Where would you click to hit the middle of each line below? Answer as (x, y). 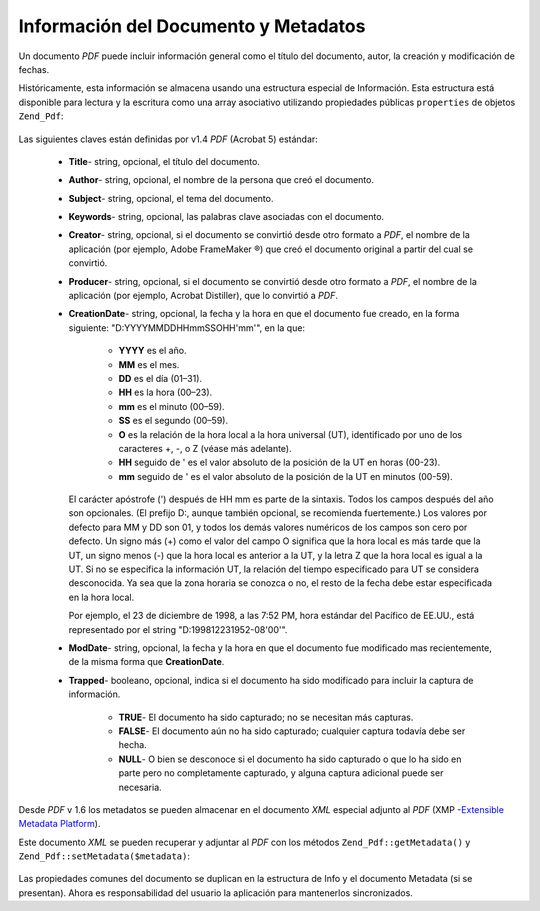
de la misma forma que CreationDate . (146, 662)
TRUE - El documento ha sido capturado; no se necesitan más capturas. (266, 717)
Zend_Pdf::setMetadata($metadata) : (104, 856)
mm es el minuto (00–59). (171, 406)
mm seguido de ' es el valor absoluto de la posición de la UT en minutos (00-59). (286, 476)
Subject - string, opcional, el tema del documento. (171, 198)
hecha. (132, 745)
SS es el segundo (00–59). (173, 421)
